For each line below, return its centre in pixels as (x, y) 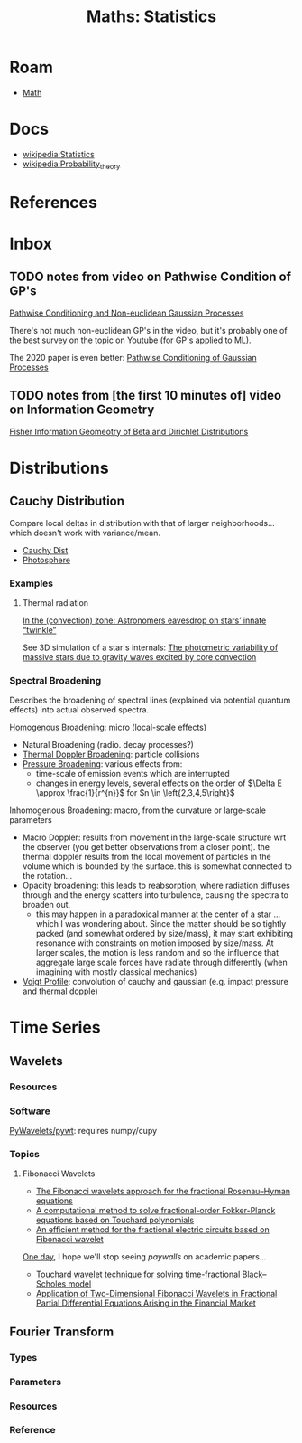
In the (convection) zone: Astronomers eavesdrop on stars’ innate (144, 620)
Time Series (55, 1028)
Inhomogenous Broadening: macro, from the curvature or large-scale (137, 810)
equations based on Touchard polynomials (115, 1220)
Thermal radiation (55, 602)
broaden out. (46, 905)
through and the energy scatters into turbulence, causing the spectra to (155, 895)
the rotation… (47, 876)
